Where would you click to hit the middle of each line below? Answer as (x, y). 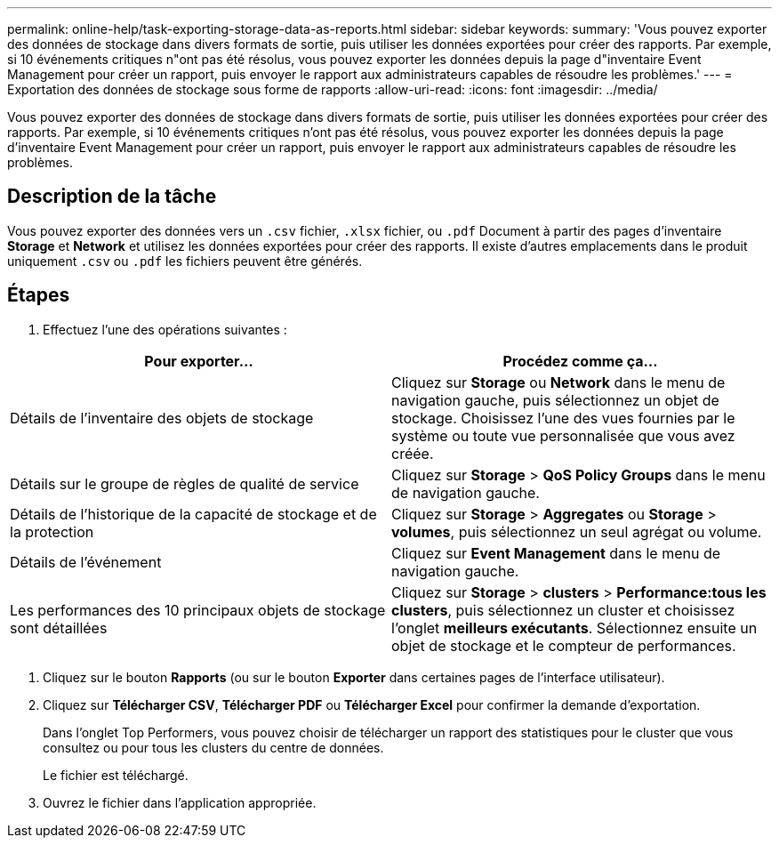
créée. (413, 453)
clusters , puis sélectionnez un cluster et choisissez (563, 610)
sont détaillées (59, 628)
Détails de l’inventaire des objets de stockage (162, 418)
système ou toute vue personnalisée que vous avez (563, 435)
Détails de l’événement (86, 562)
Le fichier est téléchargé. (116, 775)
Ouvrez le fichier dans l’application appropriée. (180, 802)
